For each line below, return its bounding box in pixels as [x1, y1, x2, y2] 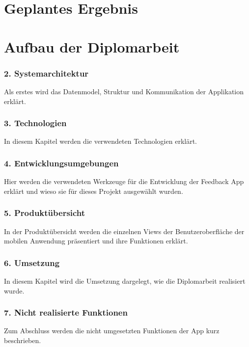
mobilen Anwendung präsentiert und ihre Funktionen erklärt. [4, 236, 188, 246]
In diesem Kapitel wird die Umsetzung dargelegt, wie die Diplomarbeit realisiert [4, 276, 246, 286]
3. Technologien [4, 117, 67, 129]
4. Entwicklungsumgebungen [4, 157, 119, 169]
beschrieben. [4, 335, 41, 345]
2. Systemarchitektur [4, 67, 89, 79]
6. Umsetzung [4, 256, 60, 268]
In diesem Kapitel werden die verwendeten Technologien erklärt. [4, 136, 197, 146]
